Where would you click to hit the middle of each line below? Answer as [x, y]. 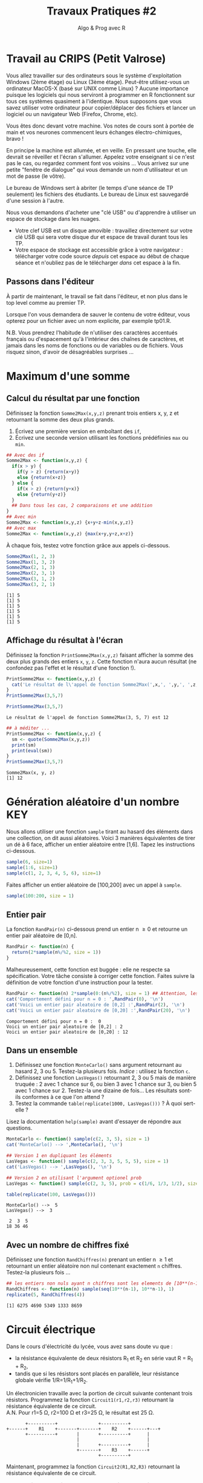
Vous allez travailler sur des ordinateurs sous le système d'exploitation [94, 75]
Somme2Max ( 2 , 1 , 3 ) [31, 568]
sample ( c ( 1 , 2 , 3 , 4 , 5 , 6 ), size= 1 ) [54, 873]
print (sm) [24, 745]
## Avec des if [25, 455]
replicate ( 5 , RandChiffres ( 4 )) [46, 1295]
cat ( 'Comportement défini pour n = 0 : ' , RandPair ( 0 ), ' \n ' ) [85, 999]
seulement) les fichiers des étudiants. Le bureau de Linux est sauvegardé [98, 194]
